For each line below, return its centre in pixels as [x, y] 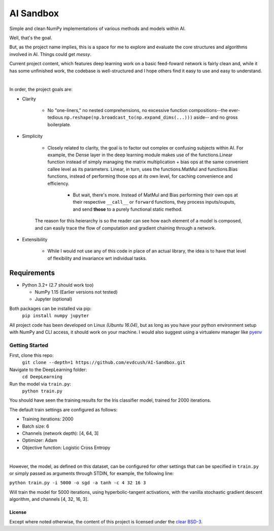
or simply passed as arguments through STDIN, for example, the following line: [92, 473]
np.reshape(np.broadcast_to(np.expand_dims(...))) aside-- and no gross [151, 118]
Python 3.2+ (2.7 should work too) [58, 285]
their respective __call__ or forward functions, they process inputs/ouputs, [154, 202]
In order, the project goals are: [41, 90]
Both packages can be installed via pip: [50, 309]
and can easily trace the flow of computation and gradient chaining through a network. [125, 228]
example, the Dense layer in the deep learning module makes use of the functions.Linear [140, 155]
